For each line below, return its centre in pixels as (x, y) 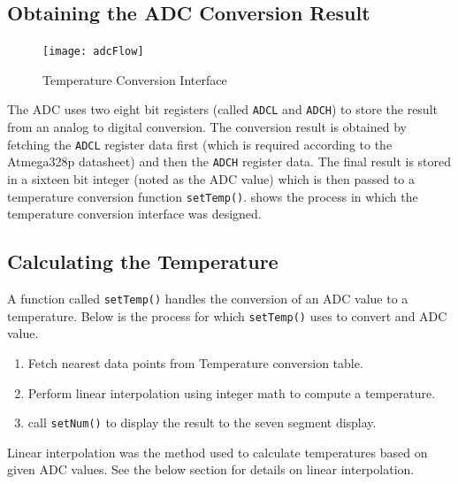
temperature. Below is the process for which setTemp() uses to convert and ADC (227, 315)
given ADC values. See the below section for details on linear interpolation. (211, 469)
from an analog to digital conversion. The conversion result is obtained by (207, 127)
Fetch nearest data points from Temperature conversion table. (195, 362)
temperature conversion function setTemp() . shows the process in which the (213, 196)
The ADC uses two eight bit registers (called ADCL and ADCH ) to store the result (222, 109)
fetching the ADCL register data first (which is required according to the (200, 144)
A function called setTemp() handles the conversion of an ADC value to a (208, 299)
